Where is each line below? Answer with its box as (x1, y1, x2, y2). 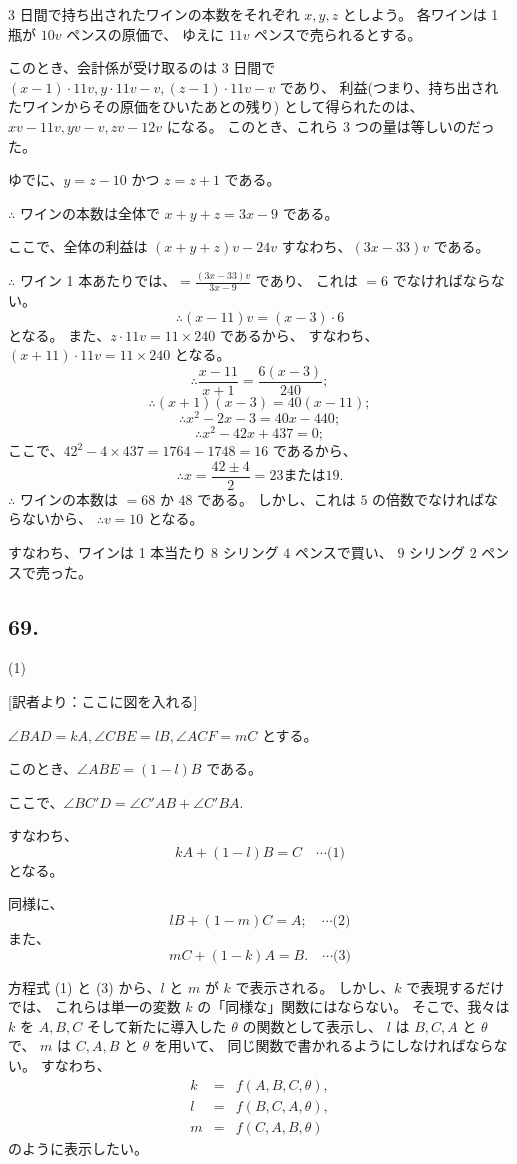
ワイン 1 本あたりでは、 (19, 270, 177, 291)
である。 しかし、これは (197, 488, 356, 509)
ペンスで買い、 (294, 541, 393, 562)
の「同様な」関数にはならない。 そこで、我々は (197, 996, 510, 1017)
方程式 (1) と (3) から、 (8, 976, 161, 997)
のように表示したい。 (8, 1137, 148, 1158)
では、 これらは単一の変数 (8, 996, 181, 1017)
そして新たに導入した (86, 1015, 227, 1036)
